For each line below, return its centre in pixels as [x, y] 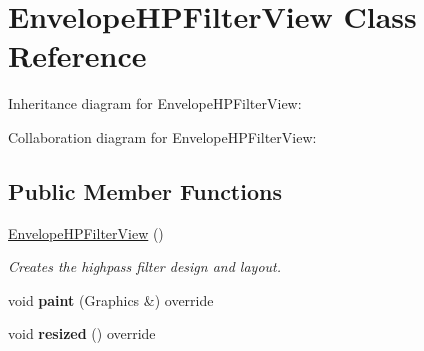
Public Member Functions [145, 190]
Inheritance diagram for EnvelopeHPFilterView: [155, 103]
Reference [77, 55]
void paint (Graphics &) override [111, 299]
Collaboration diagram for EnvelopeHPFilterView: [162, 136]
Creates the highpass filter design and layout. [145, 266]
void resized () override [82, 333]
